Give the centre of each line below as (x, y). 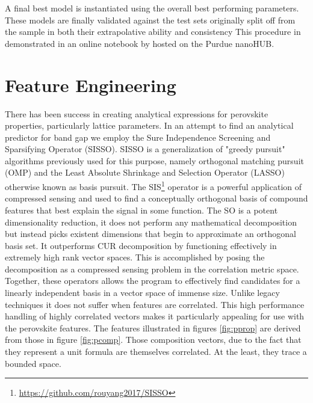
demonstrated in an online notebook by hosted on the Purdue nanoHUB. (140, 43)
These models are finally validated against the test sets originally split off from (150, 20)
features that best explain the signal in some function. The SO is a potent (141, 210)
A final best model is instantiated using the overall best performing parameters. (152, 8)
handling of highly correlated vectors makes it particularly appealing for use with (155, 316)
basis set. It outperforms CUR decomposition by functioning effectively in (141, 245)
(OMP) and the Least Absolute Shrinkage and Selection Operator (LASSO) (145, 172)
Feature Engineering (91, 85)
